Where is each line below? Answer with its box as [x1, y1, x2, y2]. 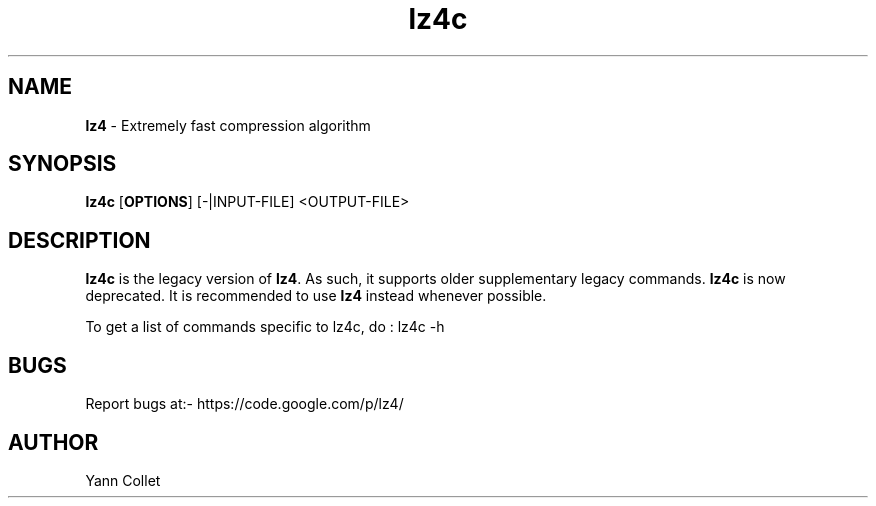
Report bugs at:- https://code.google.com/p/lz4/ [85, 395, 404, 413]
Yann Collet [85, 471, 161, 489]
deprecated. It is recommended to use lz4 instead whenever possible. [85, 287, 547, 305]
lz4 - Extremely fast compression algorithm [85, 116, 371, 134]
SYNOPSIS [8, 151, 117, 177]
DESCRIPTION [8, 227, 151, 253]
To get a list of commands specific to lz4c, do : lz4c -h [85, 318, 445, 336]
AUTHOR [8, 429, 99, 455]
